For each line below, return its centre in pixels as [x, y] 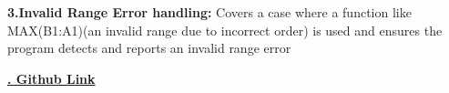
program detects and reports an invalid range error [149, 48]
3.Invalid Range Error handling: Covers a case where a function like [209, 12]
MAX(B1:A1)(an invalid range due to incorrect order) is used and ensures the [225, 30]
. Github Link [51, 78]
